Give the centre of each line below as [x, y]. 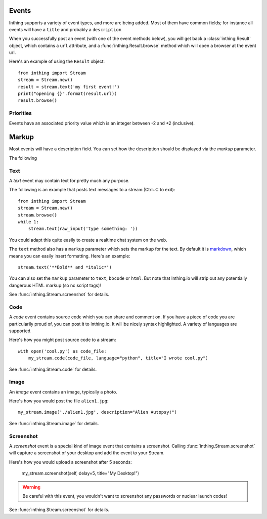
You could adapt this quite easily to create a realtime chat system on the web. [88, 240]
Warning [31, 487]
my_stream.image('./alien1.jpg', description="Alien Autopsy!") [98, 412]
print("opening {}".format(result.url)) [67, 94]
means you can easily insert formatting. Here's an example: [70, 256]
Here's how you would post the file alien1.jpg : [59, 401]
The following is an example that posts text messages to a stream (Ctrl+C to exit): [92, 190]
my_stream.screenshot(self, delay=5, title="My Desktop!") [80, 473]
